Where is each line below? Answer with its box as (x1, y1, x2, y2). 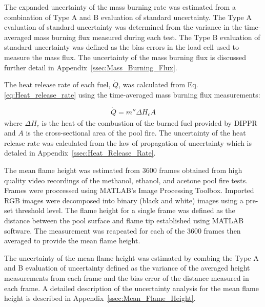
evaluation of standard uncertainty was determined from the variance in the (4, 22, 242, 32)
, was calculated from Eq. (118, 79, 198, 90)
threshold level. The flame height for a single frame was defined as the (15, 205, 235, 216)
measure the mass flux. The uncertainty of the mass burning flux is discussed (4, 51, 247, 62)
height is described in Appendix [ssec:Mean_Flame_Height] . (4, 293, 196, 303)
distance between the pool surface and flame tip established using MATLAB (4, 215, 244, 226)
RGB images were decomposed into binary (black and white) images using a (4, 195, 243, 205)
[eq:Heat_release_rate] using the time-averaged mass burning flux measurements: (4, 89, 260, 100)
